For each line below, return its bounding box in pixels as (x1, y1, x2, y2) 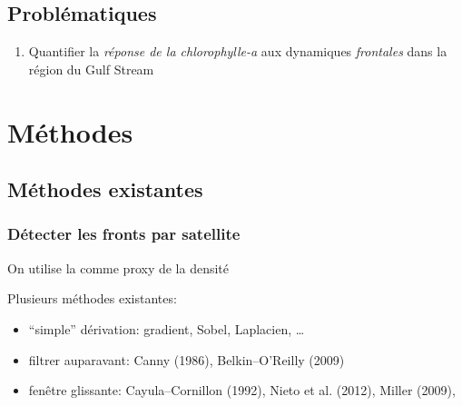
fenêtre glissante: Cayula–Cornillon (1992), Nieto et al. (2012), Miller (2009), (28, 381, 456, 400)
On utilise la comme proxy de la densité (7, 258, 230, 277)
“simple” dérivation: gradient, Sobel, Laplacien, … (28, 319, 305, 338)
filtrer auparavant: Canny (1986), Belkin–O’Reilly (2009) (28, 350, 345, 369)
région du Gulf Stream (28, 59, 154, 78)
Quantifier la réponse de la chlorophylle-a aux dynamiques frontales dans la (28, 42, 447, 61)
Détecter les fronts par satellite (7, 223, 241, 245)
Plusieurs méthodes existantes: (7, 289, 177, 308)
